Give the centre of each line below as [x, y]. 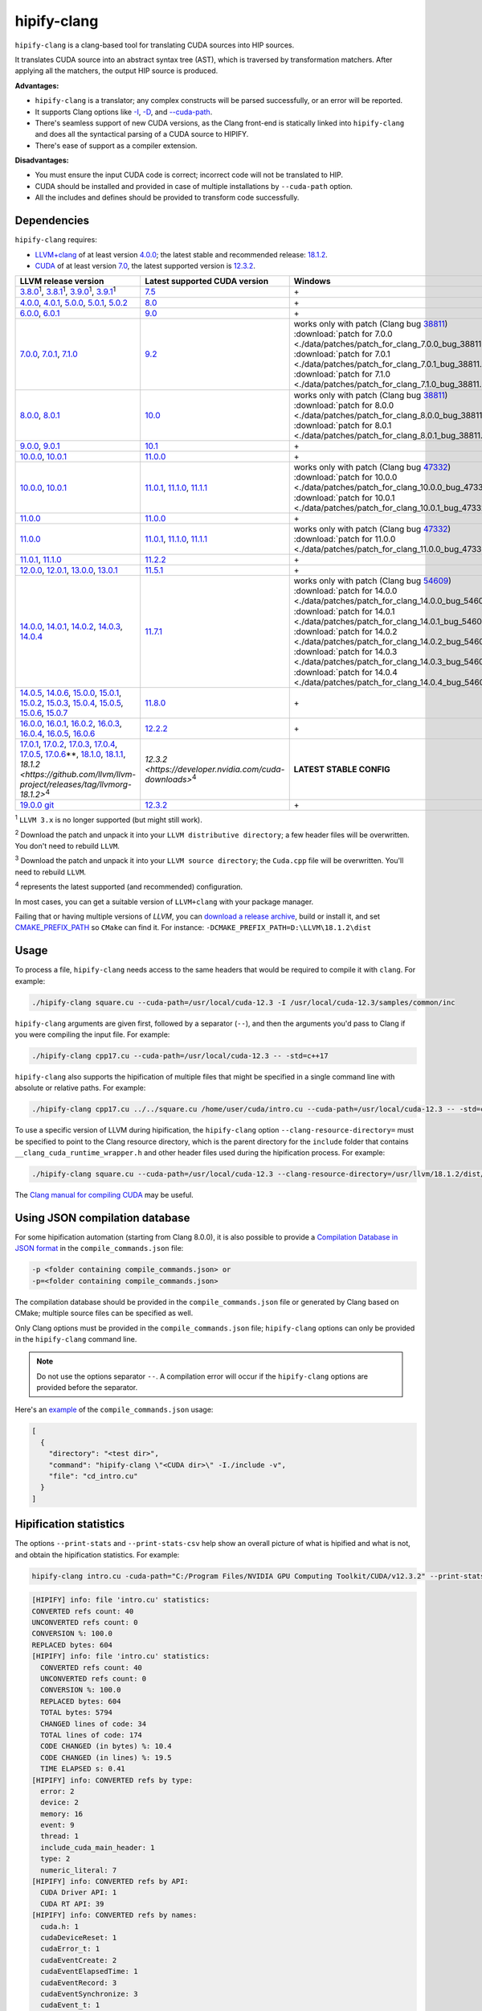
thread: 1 [60, 1836]
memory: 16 [62, 1814]
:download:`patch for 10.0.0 [345, 477]
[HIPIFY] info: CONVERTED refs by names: [114, 1915]
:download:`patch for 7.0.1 [342, 354]
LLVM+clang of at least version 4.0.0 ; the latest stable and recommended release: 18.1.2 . [182, 254]
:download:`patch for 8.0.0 [344, 405]
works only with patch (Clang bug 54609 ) [372, 581]
